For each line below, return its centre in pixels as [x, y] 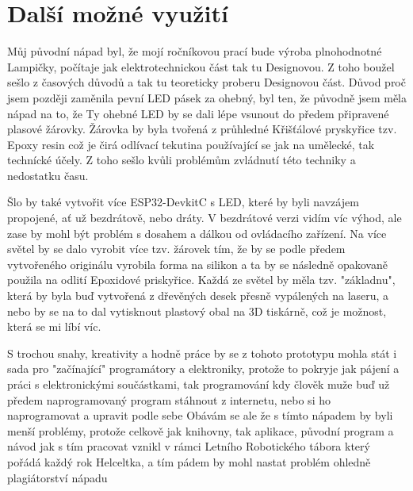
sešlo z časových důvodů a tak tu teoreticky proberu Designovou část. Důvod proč [206, 82]
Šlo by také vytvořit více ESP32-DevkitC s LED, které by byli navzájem [183, 202]
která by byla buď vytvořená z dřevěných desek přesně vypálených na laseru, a [198, 295]
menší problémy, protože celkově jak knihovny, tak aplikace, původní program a [201, 430]
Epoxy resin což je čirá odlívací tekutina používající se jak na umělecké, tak [191, 144]
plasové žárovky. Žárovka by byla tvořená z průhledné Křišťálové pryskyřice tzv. [202, 129]
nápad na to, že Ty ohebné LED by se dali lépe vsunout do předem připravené [198, 113]
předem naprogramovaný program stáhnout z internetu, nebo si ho [169, 399]
